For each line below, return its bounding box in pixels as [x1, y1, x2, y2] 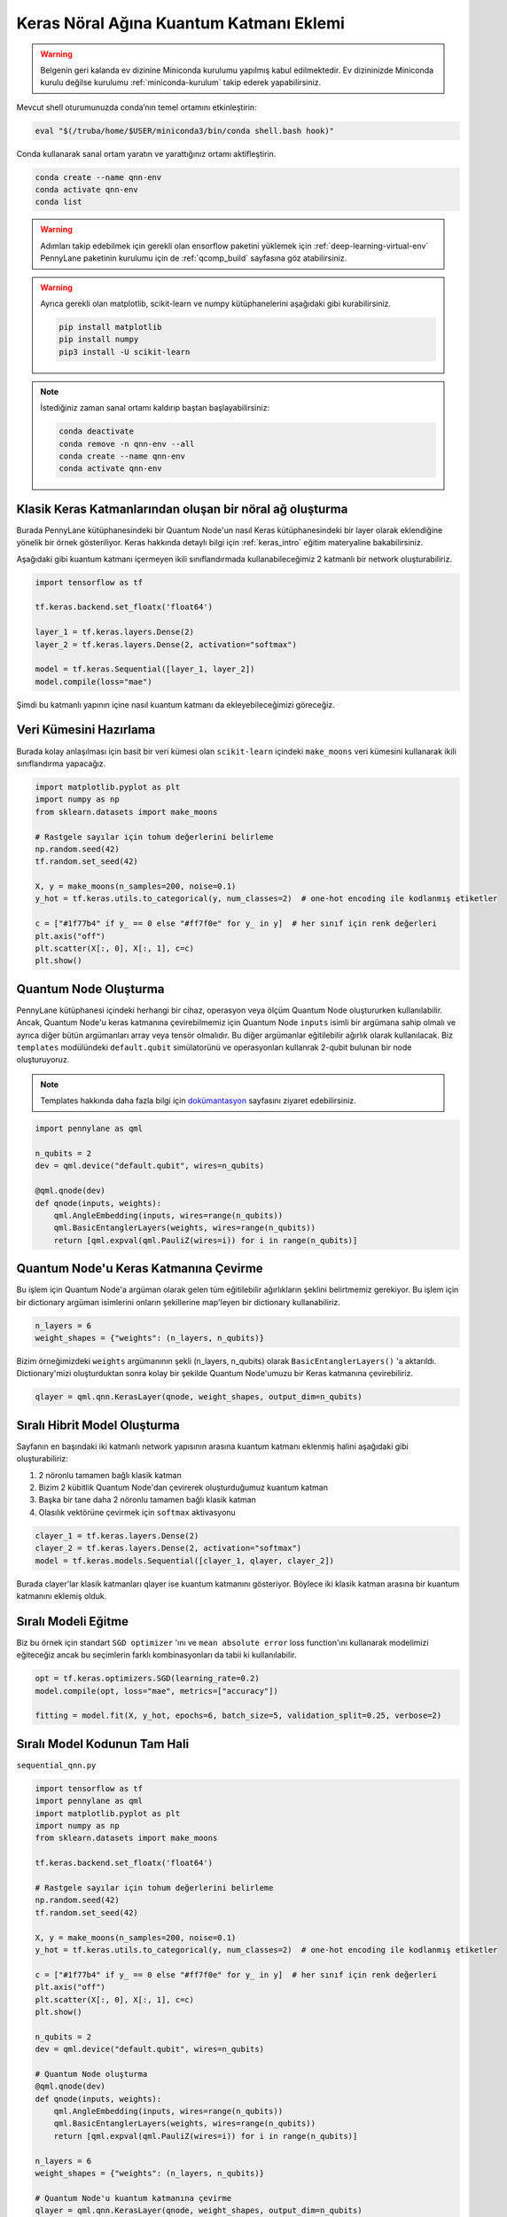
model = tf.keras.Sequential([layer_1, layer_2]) [35, 664, 255, 674]
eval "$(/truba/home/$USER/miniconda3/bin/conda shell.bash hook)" [35, 125, 335, 136]
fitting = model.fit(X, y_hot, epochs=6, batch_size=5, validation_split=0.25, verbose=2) [35, 1711, 442, 1720]
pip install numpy [58, 334, 139, 345]
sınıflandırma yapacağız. [16, 758, 106, 769]
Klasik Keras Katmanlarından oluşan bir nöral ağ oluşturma [16, 501, 348, 516]
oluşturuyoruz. [16, 1054, 70, 1065]
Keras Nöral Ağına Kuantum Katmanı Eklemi [16, 13, 346, 33]
